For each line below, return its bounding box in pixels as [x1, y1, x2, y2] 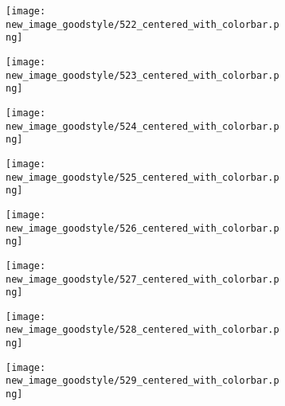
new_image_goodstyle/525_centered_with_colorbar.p [6, 171, 279, 183]
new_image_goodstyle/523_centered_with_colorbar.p [6, 69, 279, 81]
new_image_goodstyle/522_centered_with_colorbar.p [6, 18, 279, 30]
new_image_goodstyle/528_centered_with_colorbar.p [6, 324, 279, 336]
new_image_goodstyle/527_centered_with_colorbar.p [6, 273, 279, 285]
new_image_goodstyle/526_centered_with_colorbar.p [6, 222, 279, 234]
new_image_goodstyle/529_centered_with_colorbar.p [6, 375, 279, 387]
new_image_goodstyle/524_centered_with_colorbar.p [6, 120, 279, 132]
